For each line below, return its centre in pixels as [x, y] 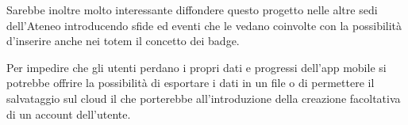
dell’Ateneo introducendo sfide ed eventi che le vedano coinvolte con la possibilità [204, 25]
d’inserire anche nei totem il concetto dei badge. [123, 41]
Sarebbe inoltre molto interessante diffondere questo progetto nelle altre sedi [192, 9]
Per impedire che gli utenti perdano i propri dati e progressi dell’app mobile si [196, 67]
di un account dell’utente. [69, 114]
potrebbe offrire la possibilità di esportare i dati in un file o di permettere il [191, 83]
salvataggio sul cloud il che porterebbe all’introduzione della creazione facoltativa [204, 98]
